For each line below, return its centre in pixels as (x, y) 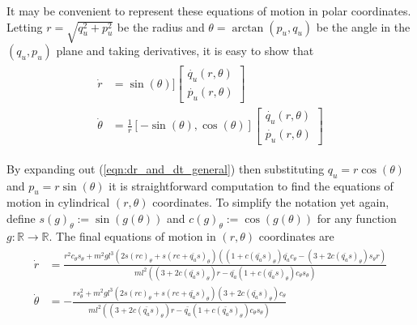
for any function (357, 218)
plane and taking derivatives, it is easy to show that (185, 51)
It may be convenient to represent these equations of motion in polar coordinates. (209, 11)
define (21, 218)
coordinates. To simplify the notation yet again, (271, 202)
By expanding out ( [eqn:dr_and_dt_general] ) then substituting (166, 168)
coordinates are (296, 235)
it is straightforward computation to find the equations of (251, 185)
